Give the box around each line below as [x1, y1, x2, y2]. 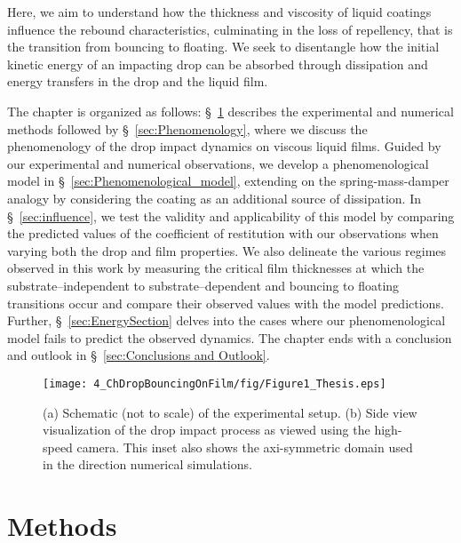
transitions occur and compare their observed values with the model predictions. [7, 293, 444, 312]
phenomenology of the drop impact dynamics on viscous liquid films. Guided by [7, 137, 441, 156]
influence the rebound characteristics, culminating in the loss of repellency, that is [7, 20, 453, 38]
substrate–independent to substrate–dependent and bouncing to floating [7, 275, 400, 294]
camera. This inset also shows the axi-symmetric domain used [76, 437, 413, 456]
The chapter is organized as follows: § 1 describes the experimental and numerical [7, 101, 454, 120]
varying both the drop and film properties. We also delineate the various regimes [7, 241, 447, 260]
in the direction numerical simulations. [43, 455, 252, 474]
